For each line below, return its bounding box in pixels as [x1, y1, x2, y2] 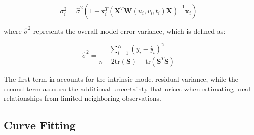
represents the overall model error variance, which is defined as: [33, 26, 226, 36]
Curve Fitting [4, 117, 76, 133]
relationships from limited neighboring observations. [4, 93, 161, 103]
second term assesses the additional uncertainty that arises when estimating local [4, 83, 250, 93]
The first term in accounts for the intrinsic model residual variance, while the [4, 73, 239, 84]
